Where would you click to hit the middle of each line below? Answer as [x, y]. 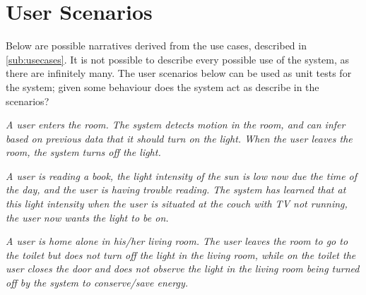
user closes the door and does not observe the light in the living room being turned [183, 269]
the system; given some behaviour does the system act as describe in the [163, 86]
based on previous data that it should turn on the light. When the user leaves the [179, 138]
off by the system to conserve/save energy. [97, 283]
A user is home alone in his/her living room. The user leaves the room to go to [177, 241]
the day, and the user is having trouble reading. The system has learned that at [176, 189]
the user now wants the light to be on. [87, 217]
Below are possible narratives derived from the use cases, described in [156, 46]
